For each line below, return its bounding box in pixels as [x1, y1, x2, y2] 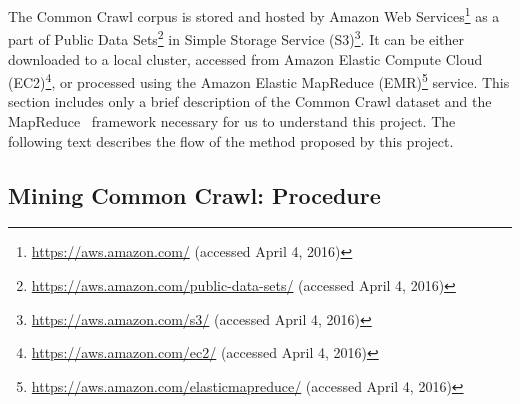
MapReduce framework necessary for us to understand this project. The [8, 110, 456, 131]
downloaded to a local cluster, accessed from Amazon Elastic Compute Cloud [8, 48, 483, 69]
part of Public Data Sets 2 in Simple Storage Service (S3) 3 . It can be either [8, 26, 465, 49]
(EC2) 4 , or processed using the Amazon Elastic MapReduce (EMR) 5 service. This [8, 69, 510, 92]
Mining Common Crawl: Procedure [8, 179, 381, 210]
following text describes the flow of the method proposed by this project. [8, 130, 454, 151]
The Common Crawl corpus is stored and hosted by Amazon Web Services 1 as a [8, 3, 500, 26]
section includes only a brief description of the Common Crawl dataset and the [8, 91, 492, 112]
